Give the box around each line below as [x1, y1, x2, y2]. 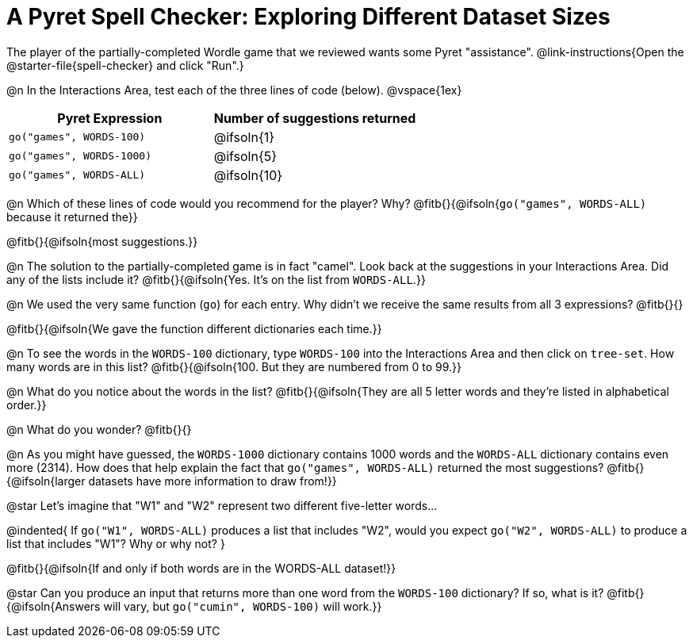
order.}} [6, 397, 47, 412]
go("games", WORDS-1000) [9, 150, 152, 163]
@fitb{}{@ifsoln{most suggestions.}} [6, 234, 198, 248]
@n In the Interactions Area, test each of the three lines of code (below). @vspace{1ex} [6, 82, 462, 97]
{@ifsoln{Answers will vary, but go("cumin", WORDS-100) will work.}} [6, 599, 382, 613]
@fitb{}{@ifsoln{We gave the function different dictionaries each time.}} [6, 321, 382, 335]
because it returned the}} [6, 209, 138, 224]
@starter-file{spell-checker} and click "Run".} [6, 58, 244, 72]
